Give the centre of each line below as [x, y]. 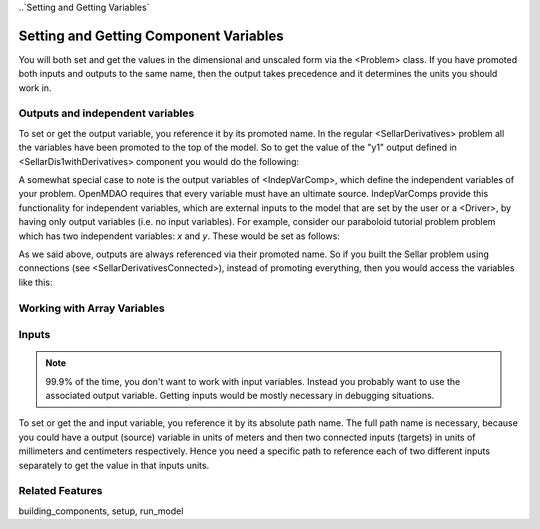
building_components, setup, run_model [101, 511]
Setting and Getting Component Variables [151, 35]
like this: [35, 282]
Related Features [60, 491]
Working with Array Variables [91, 308]
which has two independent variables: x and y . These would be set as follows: [179, 236]
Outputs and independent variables [106, 113]
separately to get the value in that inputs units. [114, 465]
